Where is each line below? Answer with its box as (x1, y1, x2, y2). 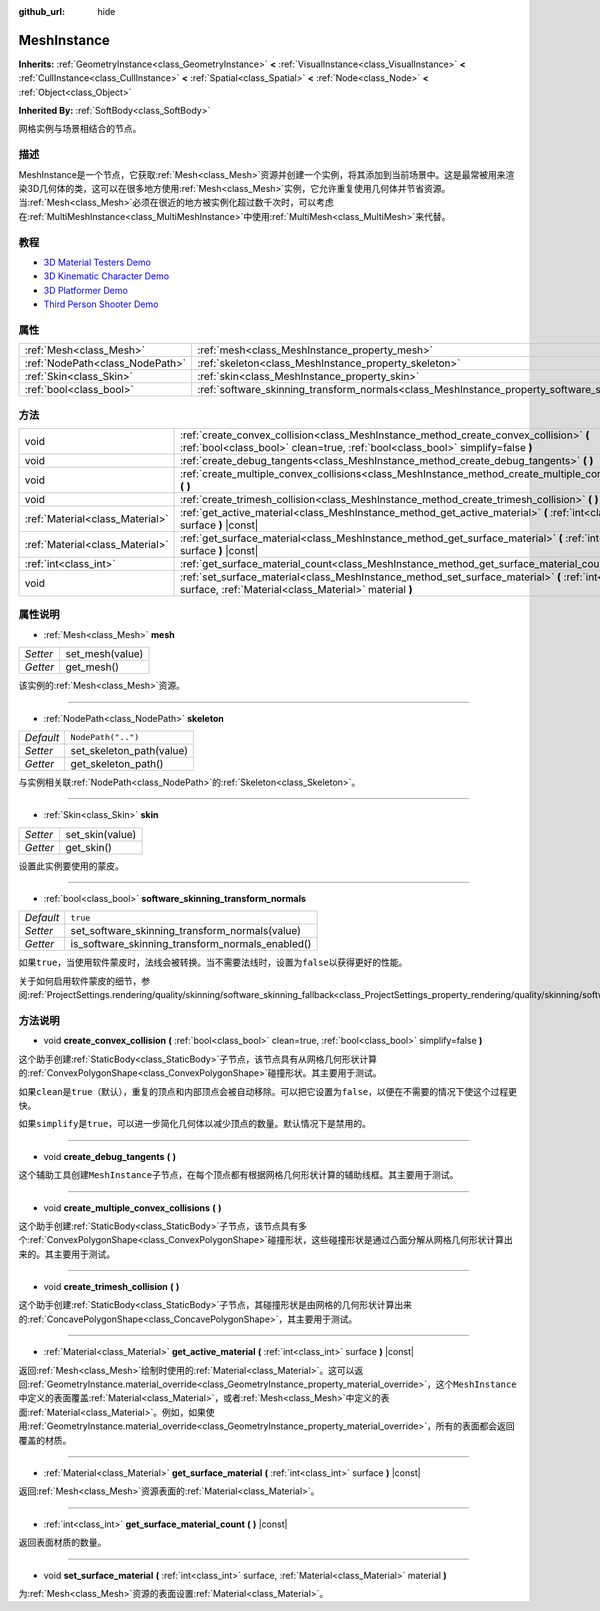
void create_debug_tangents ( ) (43, 1150, 177, 1162)
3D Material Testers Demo (43, 256, 152, 268)
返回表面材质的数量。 (18, 1536, 107, 1549)
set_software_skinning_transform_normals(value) (70, 924, 302, 938)
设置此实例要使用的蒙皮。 (18, 860, 124, 872)
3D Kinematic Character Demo (43, 270, 170, 282)
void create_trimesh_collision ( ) (43, 1281, 180, 1293)
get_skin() (65, 840, 112, 854)
